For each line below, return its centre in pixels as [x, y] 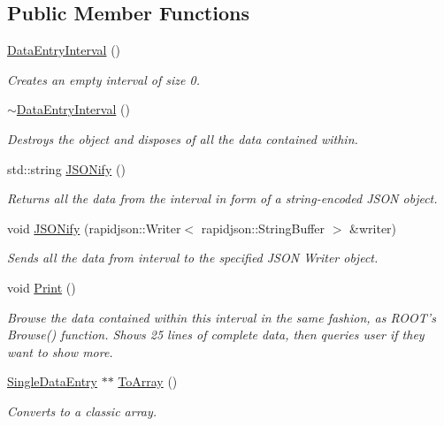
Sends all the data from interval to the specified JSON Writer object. [193, 258]
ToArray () [148, 381]
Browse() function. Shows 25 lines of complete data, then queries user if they [216, 335]
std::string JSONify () [66, 168]
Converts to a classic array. [82, 411]
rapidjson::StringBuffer [263, 228]
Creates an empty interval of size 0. [103, 79]
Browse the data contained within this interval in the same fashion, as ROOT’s [222, 317]
